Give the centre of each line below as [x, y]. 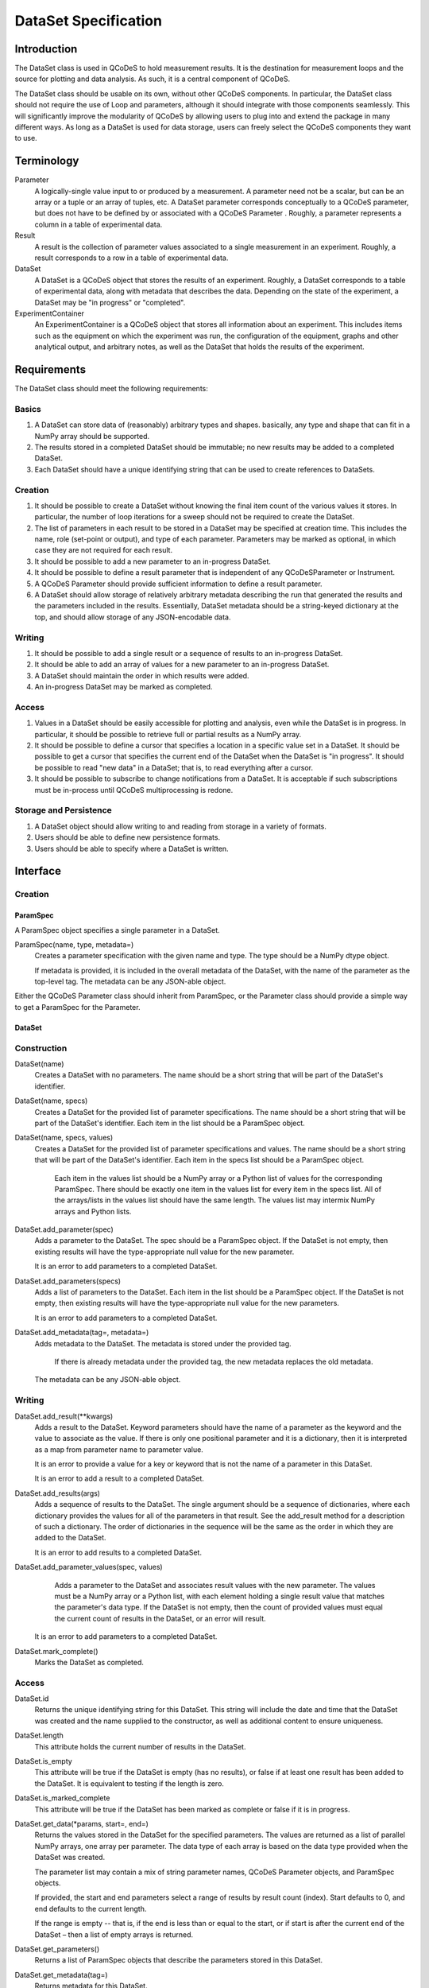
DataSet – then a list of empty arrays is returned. [114, 1934]
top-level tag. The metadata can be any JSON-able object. [130, 981]
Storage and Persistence [64, 810]
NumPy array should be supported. [92, 436]
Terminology [47, 161]
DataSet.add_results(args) [58, 1493]
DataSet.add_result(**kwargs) [64, 1416]
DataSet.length [39, 1736]
